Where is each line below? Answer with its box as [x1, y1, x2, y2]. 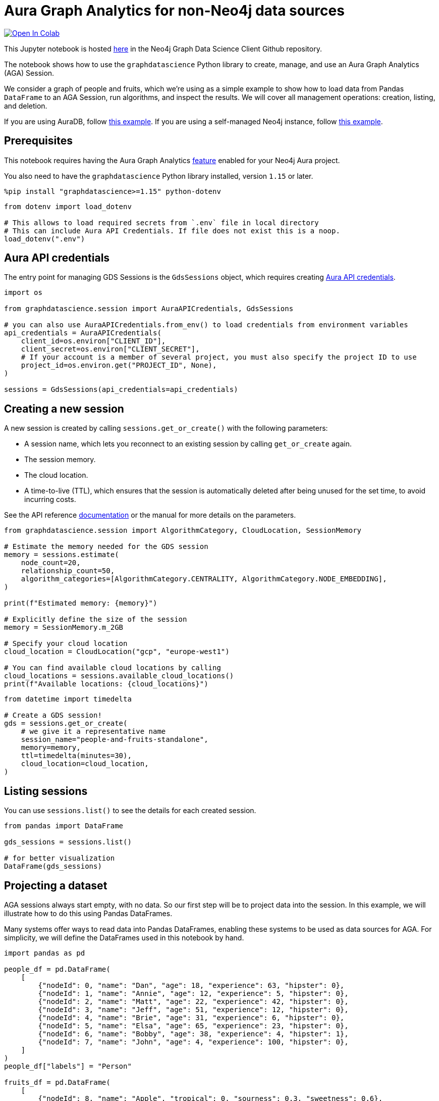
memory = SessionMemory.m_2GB [4, 623, 124, 632]
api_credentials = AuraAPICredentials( [4, 329, 161, 337]
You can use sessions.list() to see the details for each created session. [4, 806, 256, 815]
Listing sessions [4, 784, 88, 797]
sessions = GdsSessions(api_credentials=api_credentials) [4, 385, 238, 394]
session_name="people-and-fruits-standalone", [21, 735, 208, 744]
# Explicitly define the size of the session [4, 615, 187, 624]
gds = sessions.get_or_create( [4, 719, 128, 728]
